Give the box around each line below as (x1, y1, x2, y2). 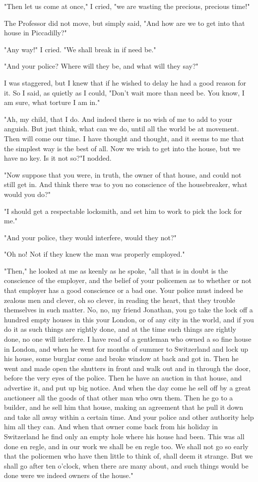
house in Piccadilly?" (4, 27, 67, 38)
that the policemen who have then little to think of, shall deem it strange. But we (4, 451, 253, 461)
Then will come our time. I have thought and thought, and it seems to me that (4, 133, 244, 143)
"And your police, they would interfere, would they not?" (4, 232, 177, 242)
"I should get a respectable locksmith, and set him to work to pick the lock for (4, 205, 242, 216)
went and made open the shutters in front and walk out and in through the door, (4, 363, 251, 373)
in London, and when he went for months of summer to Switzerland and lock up (4, 343, 249, 354)
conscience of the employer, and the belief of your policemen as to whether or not (4, 275, 252, 286)
